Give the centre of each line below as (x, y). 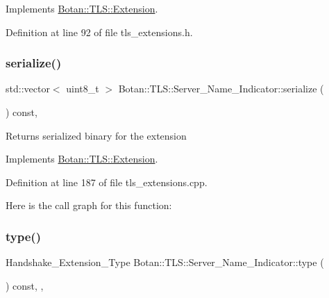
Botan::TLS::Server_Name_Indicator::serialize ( (221, 89)
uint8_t (83, 89)
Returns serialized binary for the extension (96, 135)
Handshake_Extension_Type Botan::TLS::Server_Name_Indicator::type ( (165, 262)
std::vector (28, 89)
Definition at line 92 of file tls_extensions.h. (99, 32)
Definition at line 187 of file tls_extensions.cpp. (107, 182)
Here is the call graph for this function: (89, 205)
